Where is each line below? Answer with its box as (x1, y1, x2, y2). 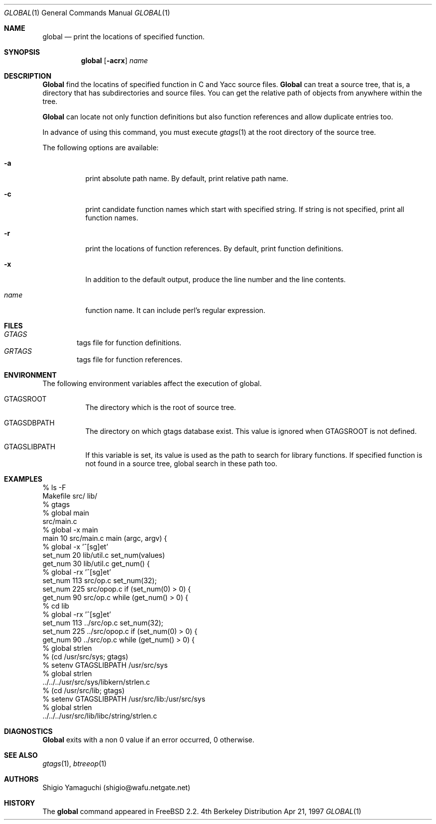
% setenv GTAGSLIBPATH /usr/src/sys (42, 661, 168, 669)
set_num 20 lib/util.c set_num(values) (42, 551, 165, 559)
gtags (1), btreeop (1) (42, 759, 107, 768)
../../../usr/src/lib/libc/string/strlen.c (42, 712, 157, 720)
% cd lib (42, 602, 69, 610)
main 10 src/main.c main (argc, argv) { (42, 534, 167, 542)
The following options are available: (42, 143, 159, 152)
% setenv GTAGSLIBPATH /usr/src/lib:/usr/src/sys (42, 695, 206, 703)
